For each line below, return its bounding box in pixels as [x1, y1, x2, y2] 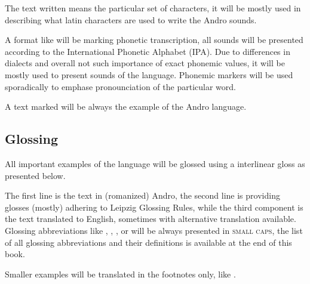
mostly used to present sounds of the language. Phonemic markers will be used [5, 68, 293, 81]
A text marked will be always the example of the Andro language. [5, 100, 247, 113]
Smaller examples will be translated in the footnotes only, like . [5, 267, 236, 280]
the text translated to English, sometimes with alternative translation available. [5, 212, 296, 225]
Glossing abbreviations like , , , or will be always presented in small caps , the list [5, 224, 303, 236]
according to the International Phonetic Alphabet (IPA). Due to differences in [5, 45, 290, 57]
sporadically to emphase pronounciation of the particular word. [5, 80, 236, 92]
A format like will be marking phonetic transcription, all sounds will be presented [5, 33, 303, 46]
